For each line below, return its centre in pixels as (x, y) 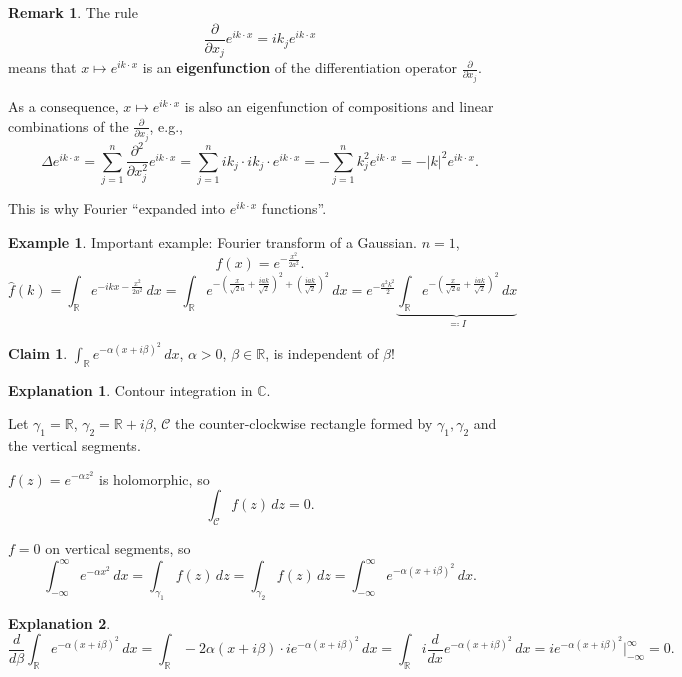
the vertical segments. (74, 444)
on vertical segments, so (118, 547)
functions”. (294, 207)
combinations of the (68, 125)
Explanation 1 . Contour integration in (130, 389)
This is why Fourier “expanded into (117, 207)
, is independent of (322, 352)
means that (42, 67)
